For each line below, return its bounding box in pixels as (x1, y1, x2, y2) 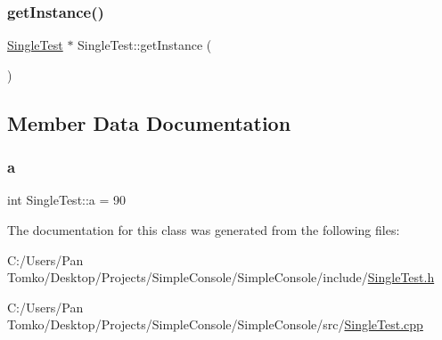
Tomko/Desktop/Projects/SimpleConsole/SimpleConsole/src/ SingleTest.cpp (7, 315, 423, 334)
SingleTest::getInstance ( (78, 36, 212, 54)
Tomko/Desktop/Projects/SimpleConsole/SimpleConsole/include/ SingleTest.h (7, 268, 435, 287)
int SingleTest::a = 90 (7, 190, 127, 209)
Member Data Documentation (7, 109, 291, 136)
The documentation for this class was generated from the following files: (7, 221, 400, 239)
